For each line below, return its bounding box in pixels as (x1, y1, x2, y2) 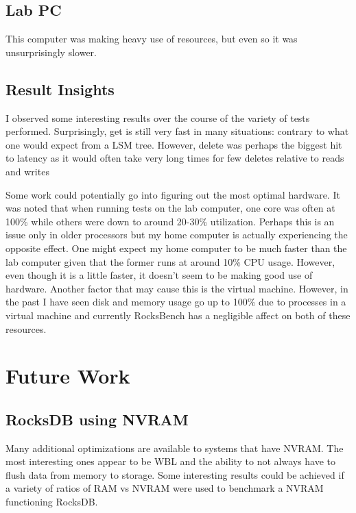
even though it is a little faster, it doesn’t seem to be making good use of (5, 268, 313, 282)
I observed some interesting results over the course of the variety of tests (5, 110, 310, 125)
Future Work (5, 362, 130, 390)
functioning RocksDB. (5, 495, 98, 509)
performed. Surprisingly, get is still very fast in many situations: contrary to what (5, 124, 349, 138)
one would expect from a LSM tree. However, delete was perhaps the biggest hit (5, 137, 342, 151)
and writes (5, 164, 49, 178)
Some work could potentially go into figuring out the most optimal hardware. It (5, 187, 340, 201)
